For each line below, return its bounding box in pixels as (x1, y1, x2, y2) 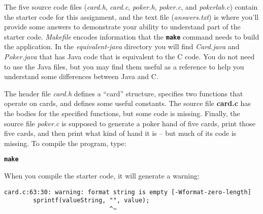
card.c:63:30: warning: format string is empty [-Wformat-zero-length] (4, 188, 251, 196)
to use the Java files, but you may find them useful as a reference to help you (4, 61, 244, 72)
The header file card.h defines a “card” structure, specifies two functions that (4, 88, 243, 98)
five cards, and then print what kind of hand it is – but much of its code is (4, 128, 237, 138)
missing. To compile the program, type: (4, 137, 126, 148)
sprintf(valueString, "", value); (33, 197, 150, 204)
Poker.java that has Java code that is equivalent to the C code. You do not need (4, 51, 255, 62)
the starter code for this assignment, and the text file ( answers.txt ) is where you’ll (4, 11, 259, 22)
